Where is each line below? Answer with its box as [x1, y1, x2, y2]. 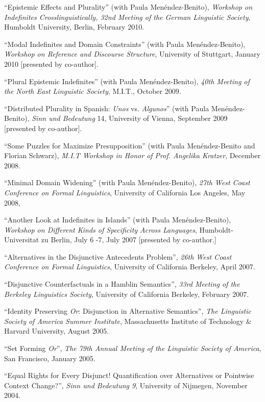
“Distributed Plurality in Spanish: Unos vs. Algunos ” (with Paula [4, 103, 209, 113]
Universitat [4, 234, 39, 245]
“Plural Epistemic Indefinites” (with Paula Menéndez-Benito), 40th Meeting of [4, 76, 250, 86]
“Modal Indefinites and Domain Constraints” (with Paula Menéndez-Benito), [4, 38, 246, 49]
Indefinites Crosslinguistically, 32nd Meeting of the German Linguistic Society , [4, 11, 251, 22]
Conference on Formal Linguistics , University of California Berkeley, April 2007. [4, 261, 255, 272]
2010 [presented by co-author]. [4, 58, 99, 69]
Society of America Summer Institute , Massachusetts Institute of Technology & [4, 315, 252, 326]
